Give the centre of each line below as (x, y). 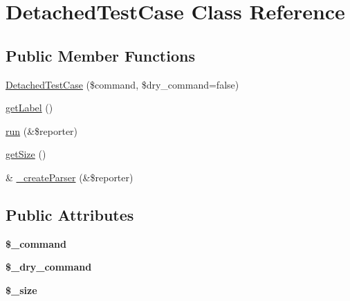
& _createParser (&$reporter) (70, 177)
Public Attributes (70, 214)
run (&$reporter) (42, 130)
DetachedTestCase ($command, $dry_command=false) (122, 84)
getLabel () (29, 108)
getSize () (26, 154)
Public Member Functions (100, 55)
